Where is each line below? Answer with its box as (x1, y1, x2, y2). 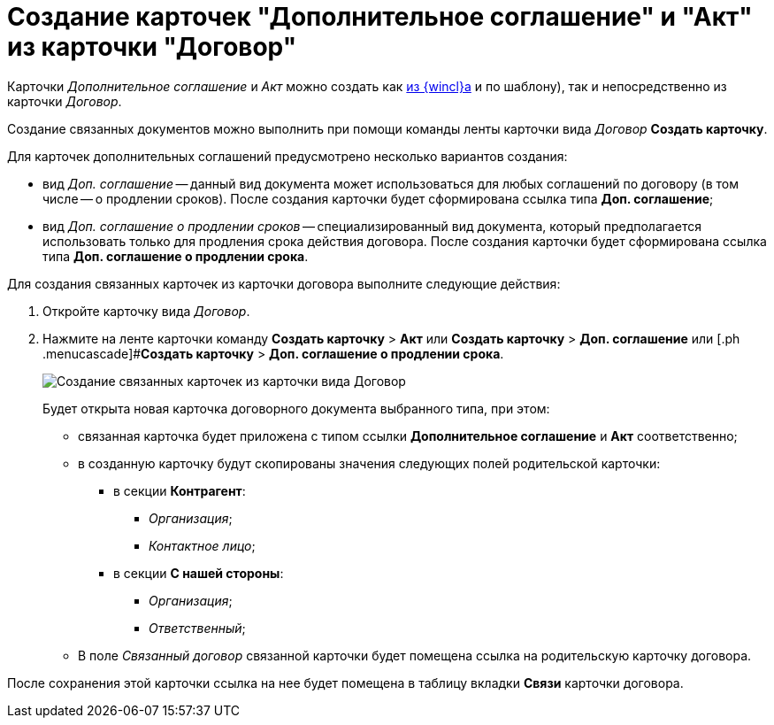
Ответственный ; (149, 620, 246, 636)
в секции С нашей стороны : (113, 565, 284, 581)
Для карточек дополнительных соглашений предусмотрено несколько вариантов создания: (7, 148, 568, 164)
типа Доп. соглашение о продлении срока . (42, 248, 309, 264)
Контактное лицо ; (149, 537, 256, 553)
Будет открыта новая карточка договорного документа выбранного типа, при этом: (42, 400, 550, 416)
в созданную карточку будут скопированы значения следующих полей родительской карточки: (78, 455, 661, 471)
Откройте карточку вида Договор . (42, 303, 250, 319)
